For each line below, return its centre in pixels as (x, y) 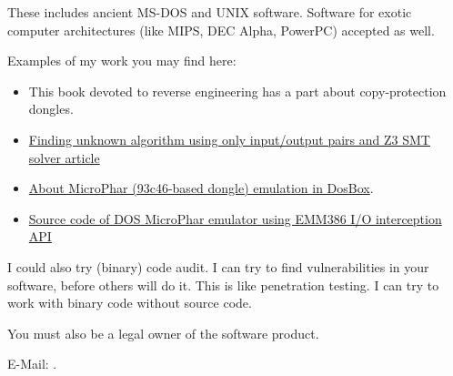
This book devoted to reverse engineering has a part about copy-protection (237, 91)
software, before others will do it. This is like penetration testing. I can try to (223, 285)
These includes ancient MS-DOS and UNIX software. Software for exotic (210, 12)
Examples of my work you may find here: (122, 61)
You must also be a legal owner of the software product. (163, 333)
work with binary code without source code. (130, 303)
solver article (64, 157)
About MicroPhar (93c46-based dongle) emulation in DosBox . (201, 188)
